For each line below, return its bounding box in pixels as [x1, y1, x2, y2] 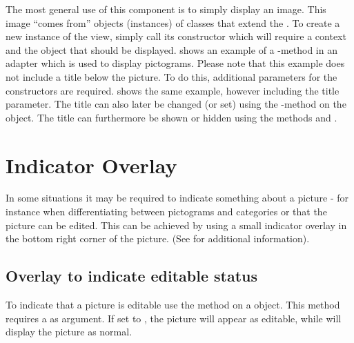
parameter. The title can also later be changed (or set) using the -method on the [6, 97, 346, 111]
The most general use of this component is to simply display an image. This [6, 2, 326, 16]
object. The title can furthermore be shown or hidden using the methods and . [6, 110, 337, 124]
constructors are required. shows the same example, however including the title [6, 83, 340, 97]
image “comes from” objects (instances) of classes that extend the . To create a [6, 15, 340, 30]
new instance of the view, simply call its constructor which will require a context [6, 29, 346, 43]
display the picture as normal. [6, 324, 132, 339]
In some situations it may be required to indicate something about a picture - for [6, 190, 349, 205]
